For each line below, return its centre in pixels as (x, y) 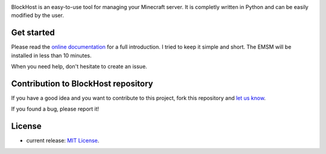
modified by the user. (38, 16)
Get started (33, 33)
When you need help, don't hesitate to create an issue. (79, 67)
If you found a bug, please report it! (55, 109)
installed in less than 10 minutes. (51, 55)
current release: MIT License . (63, 141)
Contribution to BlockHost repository (82, 83)
